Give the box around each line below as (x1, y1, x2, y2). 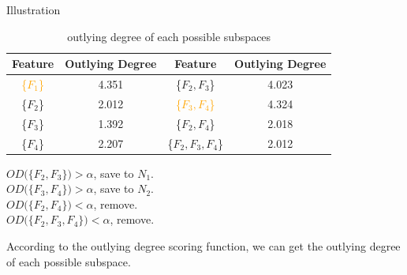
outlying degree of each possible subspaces (67, 28, 271, 44)
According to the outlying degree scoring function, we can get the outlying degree (6, 238, 401, 254)
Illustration (6, 2, 61, 17)
